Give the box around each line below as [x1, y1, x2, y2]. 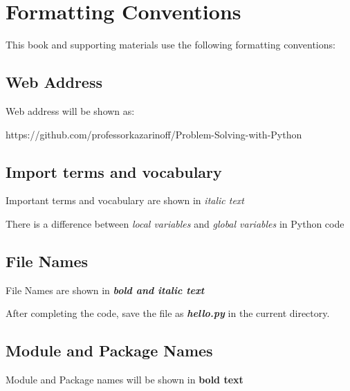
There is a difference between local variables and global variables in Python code [6, 216, 344, 230]
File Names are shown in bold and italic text [6, 282, 205, 297]
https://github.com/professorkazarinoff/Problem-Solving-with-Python [6, 127, 302, 141]
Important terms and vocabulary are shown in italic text [6, 193, 244, 208]
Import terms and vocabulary [6, 161, 222, 182]
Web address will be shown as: [6, 103, 135, 118]
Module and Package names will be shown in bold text [6, 372, 243, 387]
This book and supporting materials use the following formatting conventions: [6, 37, 335, 52]
